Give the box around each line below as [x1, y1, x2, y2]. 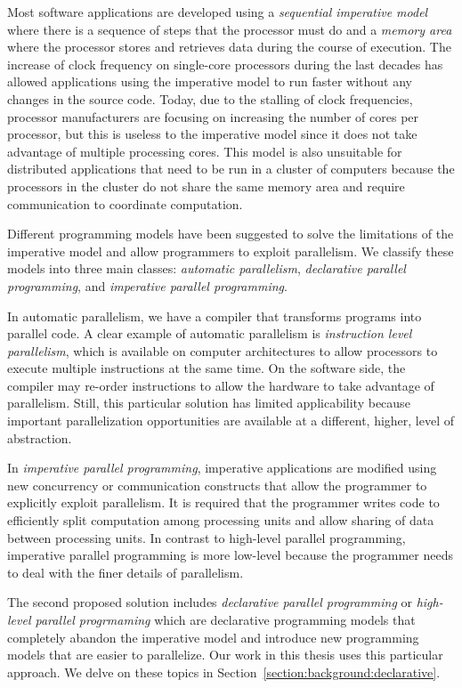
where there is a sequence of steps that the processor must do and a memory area [7, 20, 452, 38]
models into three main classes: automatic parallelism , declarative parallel [7, 259, 406, 278]
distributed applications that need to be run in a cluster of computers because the [7, 159, 455, 178]
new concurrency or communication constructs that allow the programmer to [7, 475, 427, 494]
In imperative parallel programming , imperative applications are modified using [7, 458, 437, 477]
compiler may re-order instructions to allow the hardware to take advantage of [7, 376, 434, 394]
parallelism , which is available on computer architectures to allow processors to [7, 341, 438, 360]
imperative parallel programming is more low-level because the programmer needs [7, 546, 454, 564]
